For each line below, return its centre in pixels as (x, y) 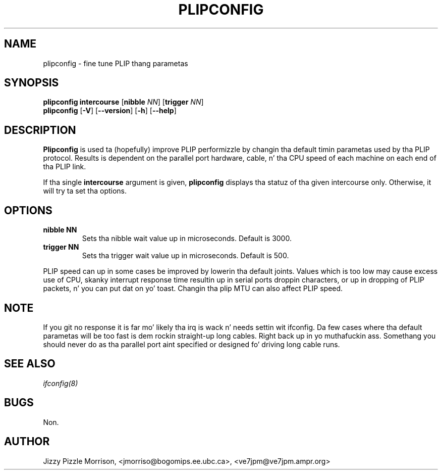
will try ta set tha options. (85, 191)
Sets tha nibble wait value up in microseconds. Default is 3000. (187, 239)
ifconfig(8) (61, 383)
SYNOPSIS (32, 83)
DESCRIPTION (40, 130)
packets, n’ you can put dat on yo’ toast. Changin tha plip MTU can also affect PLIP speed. (193, 289)
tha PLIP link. (65, 167)
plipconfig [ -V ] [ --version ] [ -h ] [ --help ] (110, 111)
